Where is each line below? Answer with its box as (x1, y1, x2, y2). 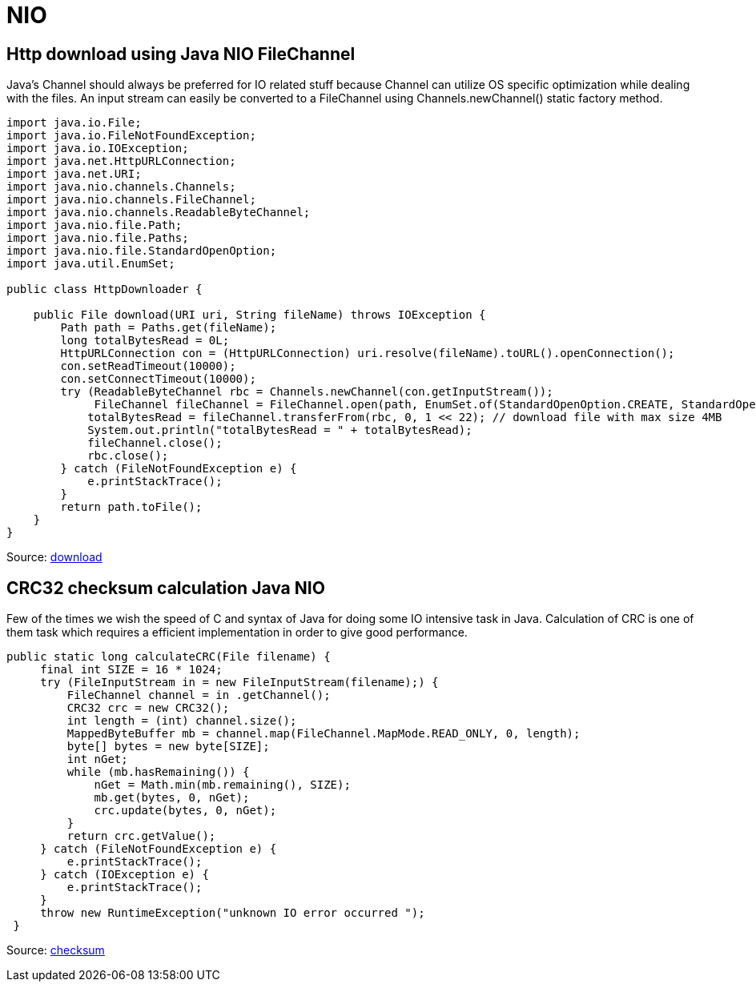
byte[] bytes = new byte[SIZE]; (66, 740, 270, 753)
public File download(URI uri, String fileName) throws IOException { (33, 308, 486, 322)
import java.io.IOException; (6, 142, 189, 155)
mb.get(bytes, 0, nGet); (94, 791, 250, 805)
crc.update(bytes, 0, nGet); (94, 804, 277, 817)
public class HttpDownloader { (6, 283, 203, 296)
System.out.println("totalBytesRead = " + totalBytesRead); (87, 424, 472, 437)
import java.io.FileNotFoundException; (6, 129, 256, 143)
